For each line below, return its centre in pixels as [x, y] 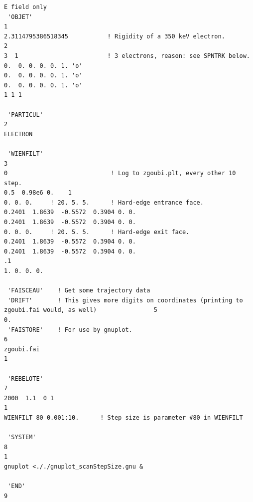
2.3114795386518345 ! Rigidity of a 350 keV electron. [115, 36]
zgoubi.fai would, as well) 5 [81, 310]
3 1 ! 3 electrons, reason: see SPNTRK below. [127, 56]
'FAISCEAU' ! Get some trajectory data [79, 291]
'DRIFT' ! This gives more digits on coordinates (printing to [125, 300]
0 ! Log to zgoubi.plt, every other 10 [120, 173]
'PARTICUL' [25, 115]
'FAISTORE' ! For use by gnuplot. [70, 330]
